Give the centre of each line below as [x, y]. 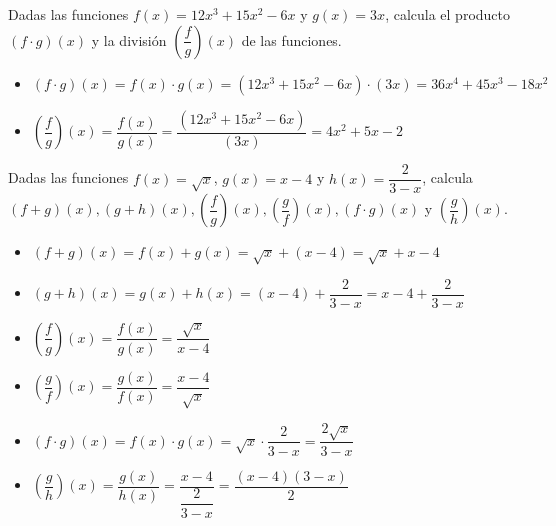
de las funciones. [291, 39]
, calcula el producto [448, 14]
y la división [129, 39]
